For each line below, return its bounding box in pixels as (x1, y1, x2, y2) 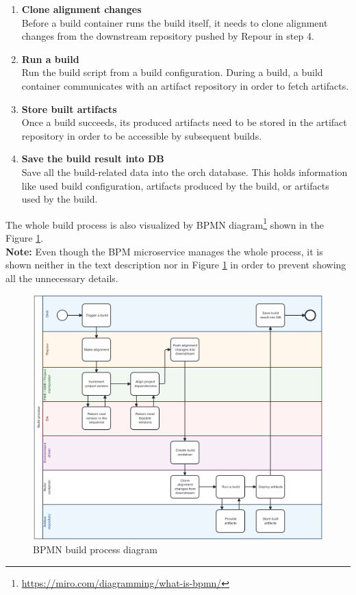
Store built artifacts (21, 101, 117, 116)
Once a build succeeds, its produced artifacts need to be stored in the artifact (21, 115, 347, 129)
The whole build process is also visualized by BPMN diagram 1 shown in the (5, 215, 324, 231)
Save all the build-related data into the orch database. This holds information (21, 164, 348, 179)
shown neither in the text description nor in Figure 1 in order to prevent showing (5, 257, 346, 272)
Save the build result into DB (21, 151, 164, 166)
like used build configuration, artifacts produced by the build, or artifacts (21, 178, 329, 192)
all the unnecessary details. (5, 270, 118, 285)
